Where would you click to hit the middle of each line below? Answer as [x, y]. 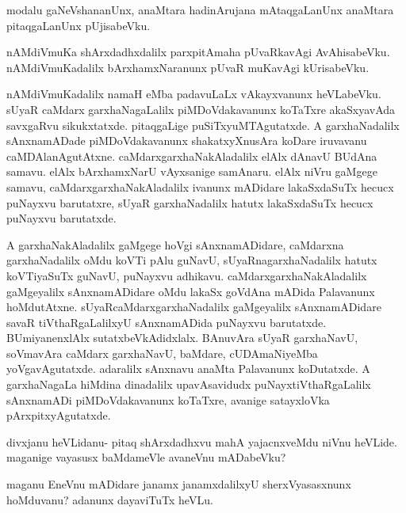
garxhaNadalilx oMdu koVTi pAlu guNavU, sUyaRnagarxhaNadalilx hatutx [192, 260]
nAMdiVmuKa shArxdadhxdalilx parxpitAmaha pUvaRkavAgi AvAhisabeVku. [198, 52]
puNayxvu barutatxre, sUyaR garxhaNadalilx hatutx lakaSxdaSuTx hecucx [190, 202]
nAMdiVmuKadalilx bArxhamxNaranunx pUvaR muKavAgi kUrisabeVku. [188, 67]
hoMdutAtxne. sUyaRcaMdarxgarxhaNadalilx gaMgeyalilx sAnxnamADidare [194, 307]
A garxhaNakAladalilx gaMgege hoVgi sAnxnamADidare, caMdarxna [175, 244]
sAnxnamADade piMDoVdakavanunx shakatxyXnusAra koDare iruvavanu [187, 141]
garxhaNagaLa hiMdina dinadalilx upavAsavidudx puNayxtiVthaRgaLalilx [189, 384]
